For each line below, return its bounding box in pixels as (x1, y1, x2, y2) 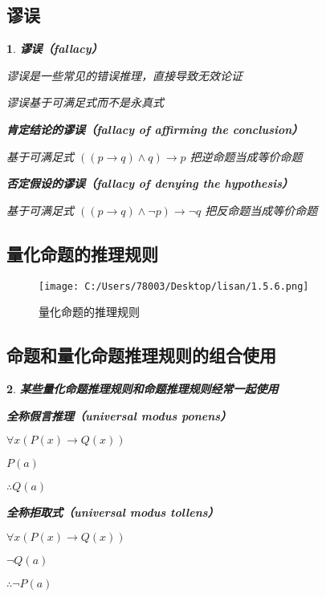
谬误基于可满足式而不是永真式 (6, 94, 164, 111)
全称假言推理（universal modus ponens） (6, 407, 232, 424)
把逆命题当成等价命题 (189, 148, 303, 164)
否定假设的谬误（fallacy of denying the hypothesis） (6, 175, 293, 192)
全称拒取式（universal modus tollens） (6, 504, 219, 521)
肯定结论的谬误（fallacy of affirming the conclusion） (6, 120, 304, 137)
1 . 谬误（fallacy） (6, 40, 103, 57)
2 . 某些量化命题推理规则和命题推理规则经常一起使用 (6, 380, 279, 397)
